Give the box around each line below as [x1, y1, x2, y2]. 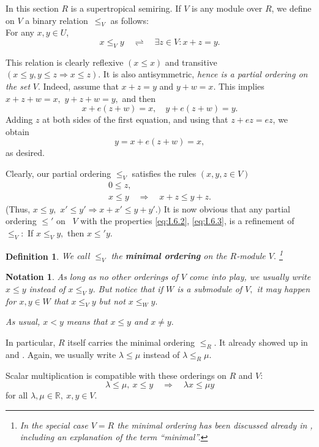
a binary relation [25, 14, 88, 26]
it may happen [257, 282, 310, 295]
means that [66, 315, 108, 328]
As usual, [6, 315, 40, 328]
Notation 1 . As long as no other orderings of [6, 270, 178, 283]
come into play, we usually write [189, 270, 311, 283]
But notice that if [98, 282, 163, 295]
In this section [6, 2, 59, 14]
